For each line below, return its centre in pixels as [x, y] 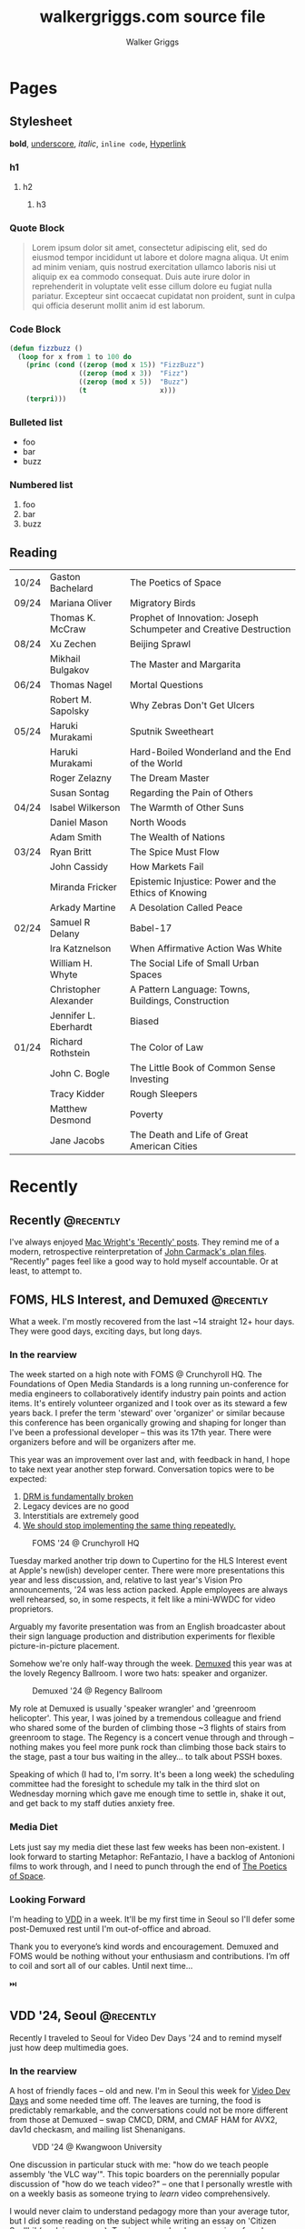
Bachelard [71, 588]
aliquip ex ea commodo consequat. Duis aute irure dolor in [141, 277]
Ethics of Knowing [168, 893]
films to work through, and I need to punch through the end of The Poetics [148, 1866]
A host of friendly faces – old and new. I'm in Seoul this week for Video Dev [150, 2090]
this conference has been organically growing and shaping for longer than [148, 1423]
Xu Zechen [73, 645]
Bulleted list [36, 422]
